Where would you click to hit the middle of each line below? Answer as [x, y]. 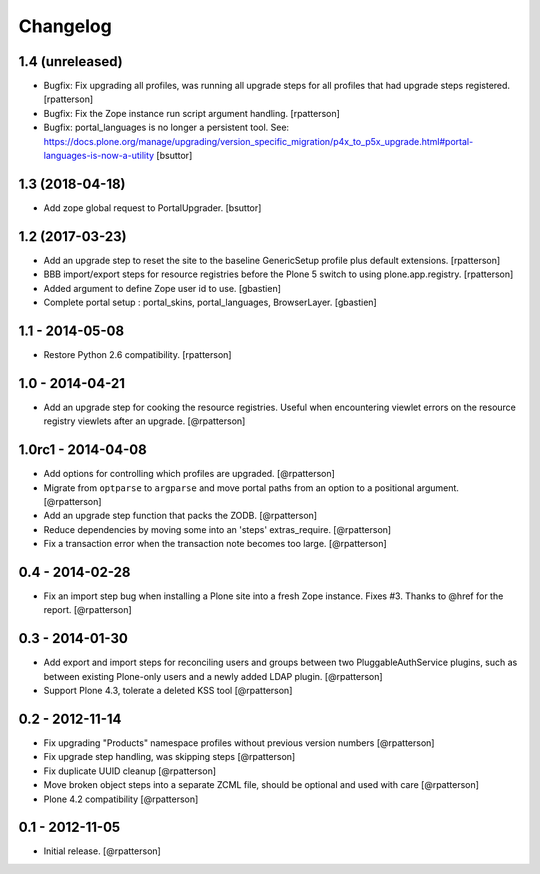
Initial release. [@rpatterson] [102, 851]
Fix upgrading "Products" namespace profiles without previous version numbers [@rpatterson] [239, 742]
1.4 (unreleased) [71, 61]
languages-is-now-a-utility [99, 156]
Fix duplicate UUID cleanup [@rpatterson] [130, 771]
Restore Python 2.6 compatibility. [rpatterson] [137, 354]
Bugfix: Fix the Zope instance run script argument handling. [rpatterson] [191, 113]
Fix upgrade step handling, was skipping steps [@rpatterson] [169, 757]
